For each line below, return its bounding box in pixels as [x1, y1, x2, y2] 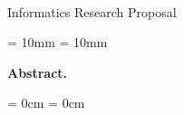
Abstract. [7, 62, 68, 81]
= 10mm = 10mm [7, 33, 108, 52]
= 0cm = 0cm [7, 93, 85, 112]
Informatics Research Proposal [7, 2, 177, 21]
